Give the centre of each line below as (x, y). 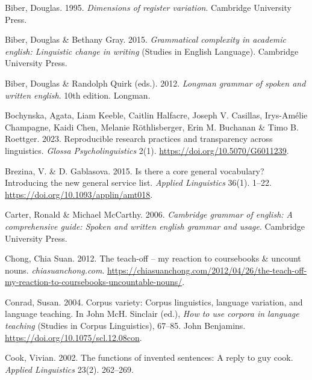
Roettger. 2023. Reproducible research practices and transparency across (139, 139)
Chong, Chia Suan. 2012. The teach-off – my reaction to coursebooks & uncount (153, 258)
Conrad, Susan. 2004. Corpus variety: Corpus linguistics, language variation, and (154, 302)
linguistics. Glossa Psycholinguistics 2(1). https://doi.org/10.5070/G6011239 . (147, 150)
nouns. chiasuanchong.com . (55, 270)
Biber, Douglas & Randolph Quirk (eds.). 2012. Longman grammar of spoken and (155, 83)
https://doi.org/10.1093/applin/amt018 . (79, 194)
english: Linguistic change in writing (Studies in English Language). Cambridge (152, 51)
